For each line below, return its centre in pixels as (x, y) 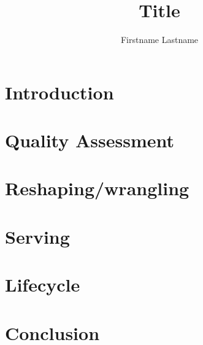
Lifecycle (43, 285)
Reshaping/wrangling (97, 188)
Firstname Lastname (159, 40)
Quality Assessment (90, 140)
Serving (37, 236)
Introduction (59, 92)
